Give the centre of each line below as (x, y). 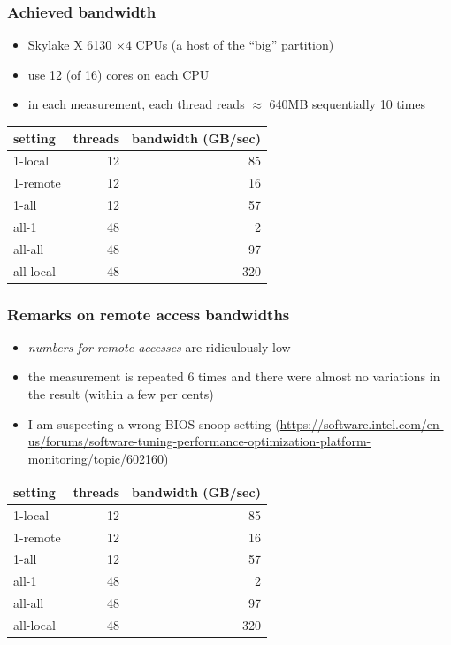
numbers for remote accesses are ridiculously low (159, 346)
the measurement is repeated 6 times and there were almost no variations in (234, 376)
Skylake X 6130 (70, 45)
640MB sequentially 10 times (348, 104)
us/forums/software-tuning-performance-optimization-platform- (199, 441)
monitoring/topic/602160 (96, 458)
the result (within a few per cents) (121, 394)
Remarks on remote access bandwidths (149, 314)
